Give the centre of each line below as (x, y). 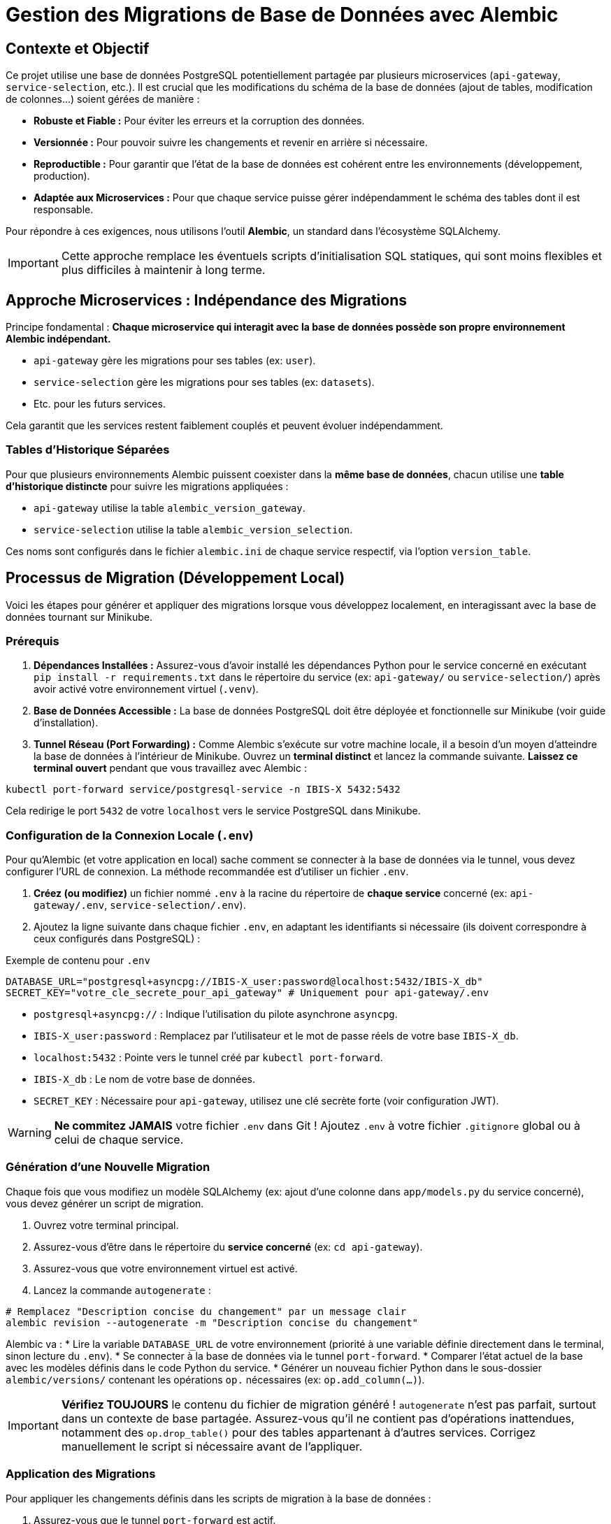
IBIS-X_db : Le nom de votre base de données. (145, 1079)
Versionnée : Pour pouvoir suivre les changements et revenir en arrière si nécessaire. (231, 143)
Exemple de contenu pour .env (78, 961)
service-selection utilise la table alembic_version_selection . (193, 529)
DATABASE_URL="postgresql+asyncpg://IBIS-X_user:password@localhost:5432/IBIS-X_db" (244, 982)
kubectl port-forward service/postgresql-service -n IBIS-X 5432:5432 (203, 790)
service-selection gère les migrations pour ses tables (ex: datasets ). (204, 382)
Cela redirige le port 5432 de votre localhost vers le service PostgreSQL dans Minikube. (213, 811)
